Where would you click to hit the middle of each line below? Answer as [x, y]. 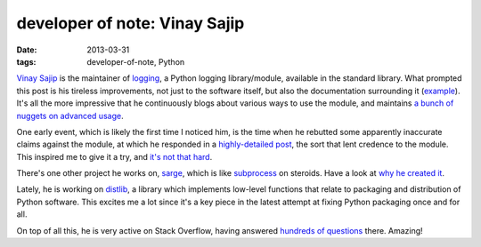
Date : [27, 50]
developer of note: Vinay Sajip [130, 23]
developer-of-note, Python [136, 61]
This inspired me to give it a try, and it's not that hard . [114, 156]
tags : [26, 61]
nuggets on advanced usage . [70, 116]
